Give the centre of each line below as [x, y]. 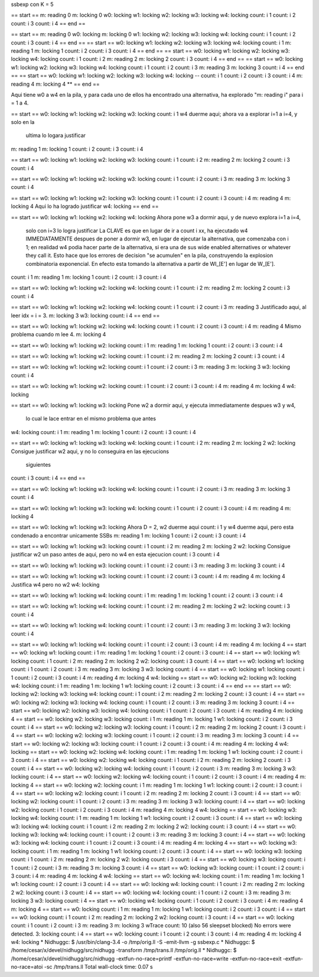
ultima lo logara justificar [56, 135]
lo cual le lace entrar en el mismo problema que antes [91, 419]
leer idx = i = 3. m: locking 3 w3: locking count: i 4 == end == [85, 315]
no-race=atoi [27, 967]
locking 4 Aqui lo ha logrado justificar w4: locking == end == [85, 206]
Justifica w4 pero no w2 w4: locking [55, 584]
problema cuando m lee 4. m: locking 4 [58, 334]
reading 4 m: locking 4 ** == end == [55, 84]
